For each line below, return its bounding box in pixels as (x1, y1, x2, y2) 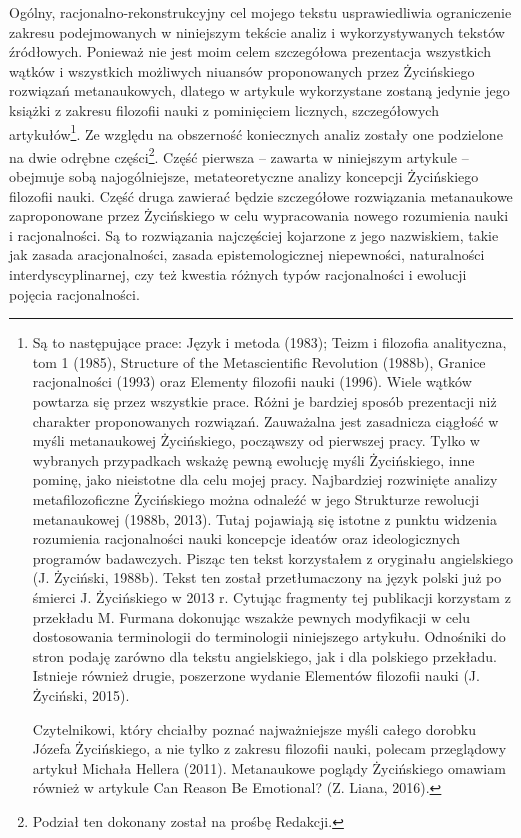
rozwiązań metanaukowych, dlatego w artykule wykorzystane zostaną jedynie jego (9, 80, 510, 101)
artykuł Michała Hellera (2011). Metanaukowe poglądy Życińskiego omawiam (32, 757, 506, 778)
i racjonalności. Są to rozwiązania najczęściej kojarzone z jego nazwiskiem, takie (9, 224, 499, 245)
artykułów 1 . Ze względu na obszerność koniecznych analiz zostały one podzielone (9, 120, 503, 144)
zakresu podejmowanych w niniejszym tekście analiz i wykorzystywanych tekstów (9, 21, 505, 42)
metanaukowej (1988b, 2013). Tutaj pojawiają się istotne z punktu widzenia (32, 508, 497, 529)
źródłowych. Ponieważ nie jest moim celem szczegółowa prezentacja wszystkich (9, 41, 491, 62)
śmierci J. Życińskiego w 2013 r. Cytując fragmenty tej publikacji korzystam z (32, 586, 511, 607)
